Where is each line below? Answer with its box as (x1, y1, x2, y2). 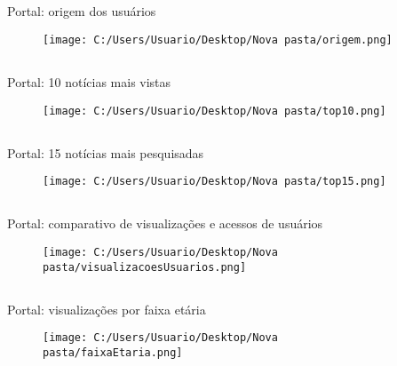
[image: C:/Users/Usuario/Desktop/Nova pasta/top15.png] (43, 175, 386, 188)
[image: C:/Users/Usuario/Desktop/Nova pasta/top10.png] (43, 104, 386, 117)
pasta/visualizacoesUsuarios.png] (43, 260, 247, 274)
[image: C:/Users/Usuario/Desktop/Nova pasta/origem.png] (43, 33, 393, 46)
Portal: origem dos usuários (7, 2, 156, 20)
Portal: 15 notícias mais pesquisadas (7, 143, 204, 162)
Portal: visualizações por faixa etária (7, 299, 206, 318)
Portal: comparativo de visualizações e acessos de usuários (7, 214, 323, 233)
